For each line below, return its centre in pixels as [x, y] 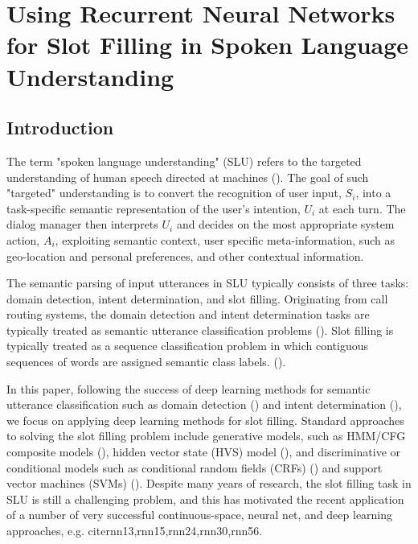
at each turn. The [362, 208]
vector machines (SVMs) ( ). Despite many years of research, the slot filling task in [209, 483]
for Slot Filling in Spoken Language [208, 45]
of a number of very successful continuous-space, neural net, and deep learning [200, 515]
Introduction [60, 128]
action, [23, 239]
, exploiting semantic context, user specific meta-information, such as [225, 239]
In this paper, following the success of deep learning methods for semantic [189, 388]
